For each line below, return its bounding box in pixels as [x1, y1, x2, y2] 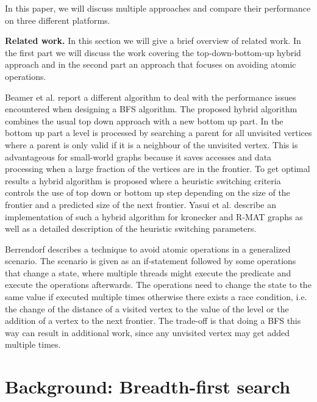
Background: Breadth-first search [5, 374, 291, 399]
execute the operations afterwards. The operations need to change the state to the [5, 278, 312, 291]
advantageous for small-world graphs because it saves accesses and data [5, 150, 272, 163]
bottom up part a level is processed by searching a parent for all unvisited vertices [5, 126, 312, 139]
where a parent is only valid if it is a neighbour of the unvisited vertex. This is [5, 138, 298, 151]
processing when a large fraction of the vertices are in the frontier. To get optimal [5, 162, 310, 175]
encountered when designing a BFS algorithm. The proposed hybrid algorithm [5, 102, 297, 115]
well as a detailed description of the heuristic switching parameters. [5, 222, 257, 235]
